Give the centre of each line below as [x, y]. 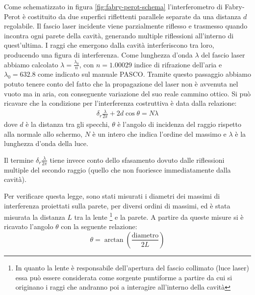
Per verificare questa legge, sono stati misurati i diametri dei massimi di [112, 195]
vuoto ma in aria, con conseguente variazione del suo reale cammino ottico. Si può [127, 93]
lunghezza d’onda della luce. [46, 143]
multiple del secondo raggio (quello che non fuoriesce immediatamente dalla [117, 169]
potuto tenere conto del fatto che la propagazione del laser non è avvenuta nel [121, 83]
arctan [114, 240]
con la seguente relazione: [99, 226]
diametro [145, 235]
